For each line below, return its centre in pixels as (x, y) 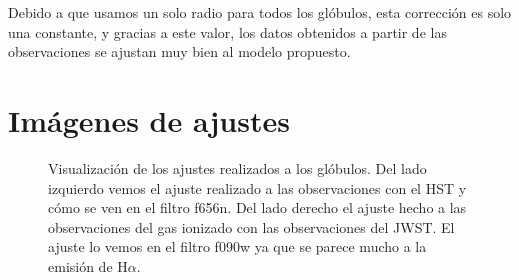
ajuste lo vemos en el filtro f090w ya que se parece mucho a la (237, 246)
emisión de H (88, 265)
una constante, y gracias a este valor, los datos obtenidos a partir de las (227, 31)
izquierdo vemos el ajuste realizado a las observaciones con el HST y (257, 187)
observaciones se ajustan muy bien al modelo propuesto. (179, 51)
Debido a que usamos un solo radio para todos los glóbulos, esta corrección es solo (260, 12)
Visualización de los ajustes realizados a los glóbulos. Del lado (237, 167)
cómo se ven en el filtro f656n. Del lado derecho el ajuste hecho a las (257, 207)
